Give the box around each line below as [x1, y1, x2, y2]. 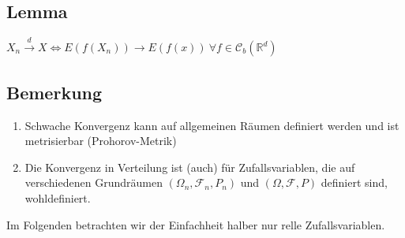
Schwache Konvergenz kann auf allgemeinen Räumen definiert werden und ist [24, 117, 399, 133]
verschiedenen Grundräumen [24, 174, 163, 191]
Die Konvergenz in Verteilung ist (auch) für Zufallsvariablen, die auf [24, 158, 355, 175]
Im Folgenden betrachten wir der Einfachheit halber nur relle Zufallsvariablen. [6, 216, 385, 232]
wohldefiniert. [24, 189, 91, 206]
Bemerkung [6, 80, 103, 104]
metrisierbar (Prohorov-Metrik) [24, 132, 177, 149]
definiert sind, [321, 174, 388, 191]
